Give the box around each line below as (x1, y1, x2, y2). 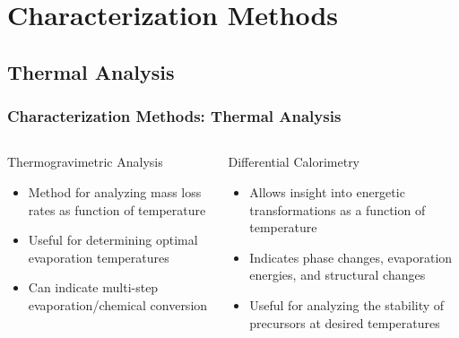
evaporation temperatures (28, 247, 169, 266)
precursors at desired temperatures (249, 313, 440, 332)
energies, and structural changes (249, 265, 426, 284)
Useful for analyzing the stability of (249, 295, 445, 314)
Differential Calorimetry (228, 152, 360, 171)
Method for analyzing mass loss (28, 182, 202, 201)
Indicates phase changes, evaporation (249, 247, 453, 266)
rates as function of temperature (28, 200, 206, 219)
